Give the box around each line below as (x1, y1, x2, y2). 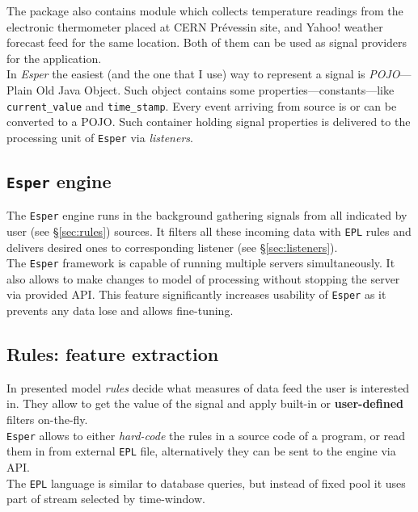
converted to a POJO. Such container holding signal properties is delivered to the (6, 113, 411, 130)
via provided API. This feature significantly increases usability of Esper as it (6, 286, 386, 303)
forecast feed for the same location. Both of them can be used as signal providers (6, 34, 407, 51)
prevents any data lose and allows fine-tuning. (6, 302, 234, 319)
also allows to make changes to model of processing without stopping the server (6, 270, 400, 287)
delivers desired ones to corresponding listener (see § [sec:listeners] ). (6, 238, 338, 255)
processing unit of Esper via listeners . (6, 128, 193, 145)
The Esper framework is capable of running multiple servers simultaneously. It (6, 254, 395, 271)
